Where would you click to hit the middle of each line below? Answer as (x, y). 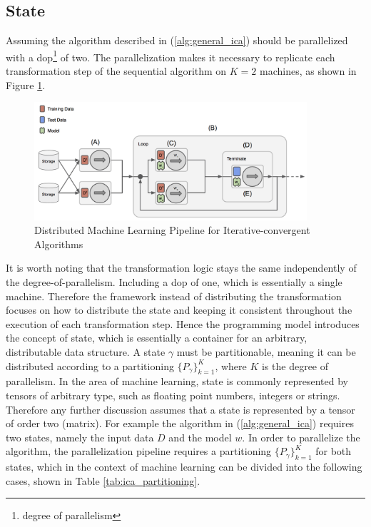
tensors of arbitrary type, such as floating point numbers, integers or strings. (173, 395)
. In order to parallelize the (301, 437)
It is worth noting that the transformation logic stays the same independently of (181, 268)
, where (231, 365)
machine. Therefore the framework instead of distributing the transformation (174, 296)
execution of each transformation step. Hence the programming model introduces (183, 323)
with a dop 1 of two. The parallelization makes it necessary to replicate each (171, 56)
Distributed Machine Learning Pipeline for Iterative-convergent (172, 230)
